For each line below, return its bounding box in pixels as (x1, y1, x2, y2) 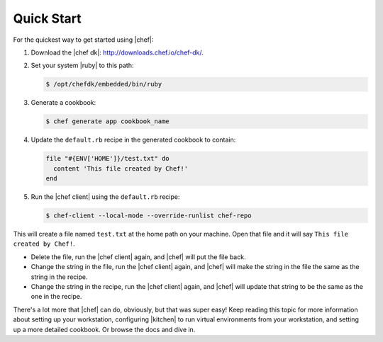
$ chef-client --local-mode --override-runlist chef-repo (45, 212, 252, 220)
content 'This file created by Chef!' (53, 164, 188, 173)
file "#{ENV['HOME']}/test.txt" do (45, 154, 170, 163)
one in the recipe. (30, 292, 82, 301)
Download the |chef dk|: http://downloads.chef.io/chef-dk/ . (30, 48, 204, 57)
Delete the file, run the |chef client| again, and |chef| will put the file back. (30, 252, 246, 261)
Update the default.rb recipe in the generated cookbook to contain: (30, 135, 236, 144)
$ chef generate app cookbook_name (45, 118, 170, 125)
